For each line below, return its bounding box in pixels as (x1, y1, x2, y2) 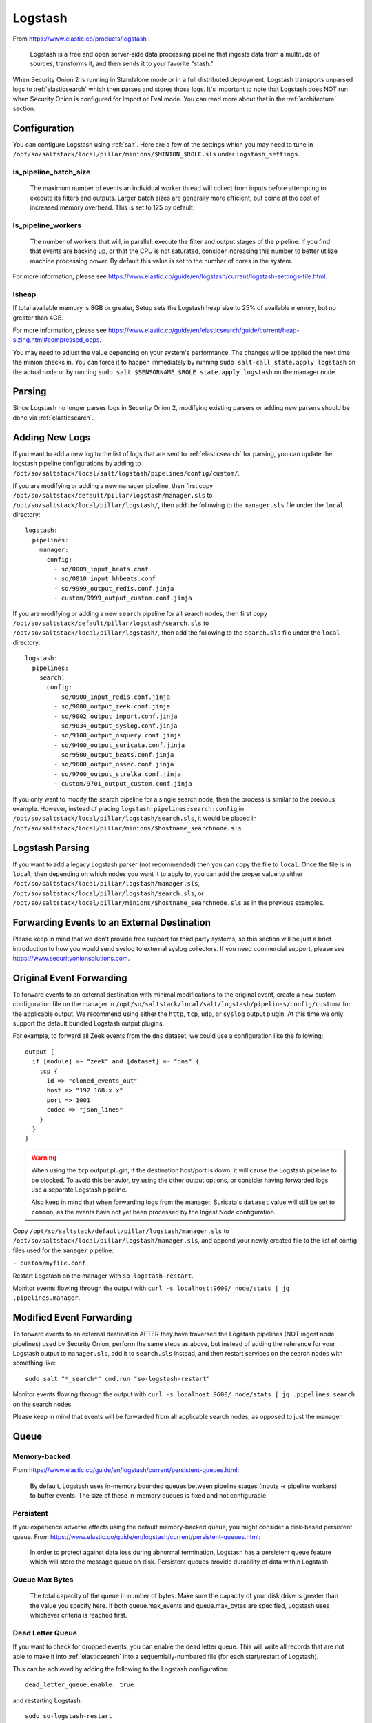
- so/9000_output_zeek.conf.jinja (54, 703, 171, 711)
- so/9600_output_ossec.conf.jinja (54, 760, 174, 768)
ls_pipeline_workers (12, 221, 82, 230)
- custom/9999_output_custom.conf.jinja (54, 594, 192, 602)
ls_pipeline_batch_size (12, 167, 91, 176)
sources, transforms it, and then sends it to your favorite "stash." (30, 59, 214, 68)
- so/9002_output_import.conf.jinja (54, 712, 178, 720)
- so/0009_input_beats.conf (54, 565, 149, 573)
